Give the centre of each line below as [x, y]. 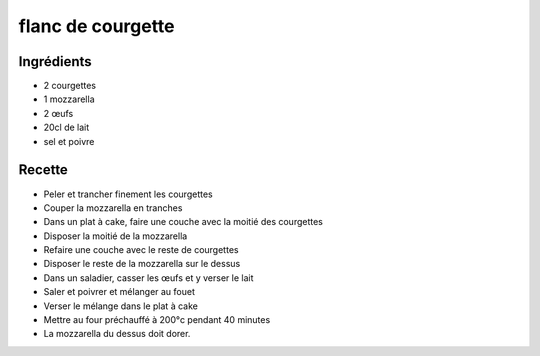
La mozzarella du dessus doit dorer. [117, 334]
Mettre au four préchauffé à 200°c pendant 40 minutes [157, 320]
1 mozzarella [69, 99]
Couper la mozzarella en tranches [113, 207]
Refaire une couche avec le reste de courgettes [141, 250]
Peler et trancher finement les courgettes [128, 194]
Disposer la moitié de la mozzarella [115, 236]
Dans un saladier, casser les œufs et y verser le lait [148, 277]
